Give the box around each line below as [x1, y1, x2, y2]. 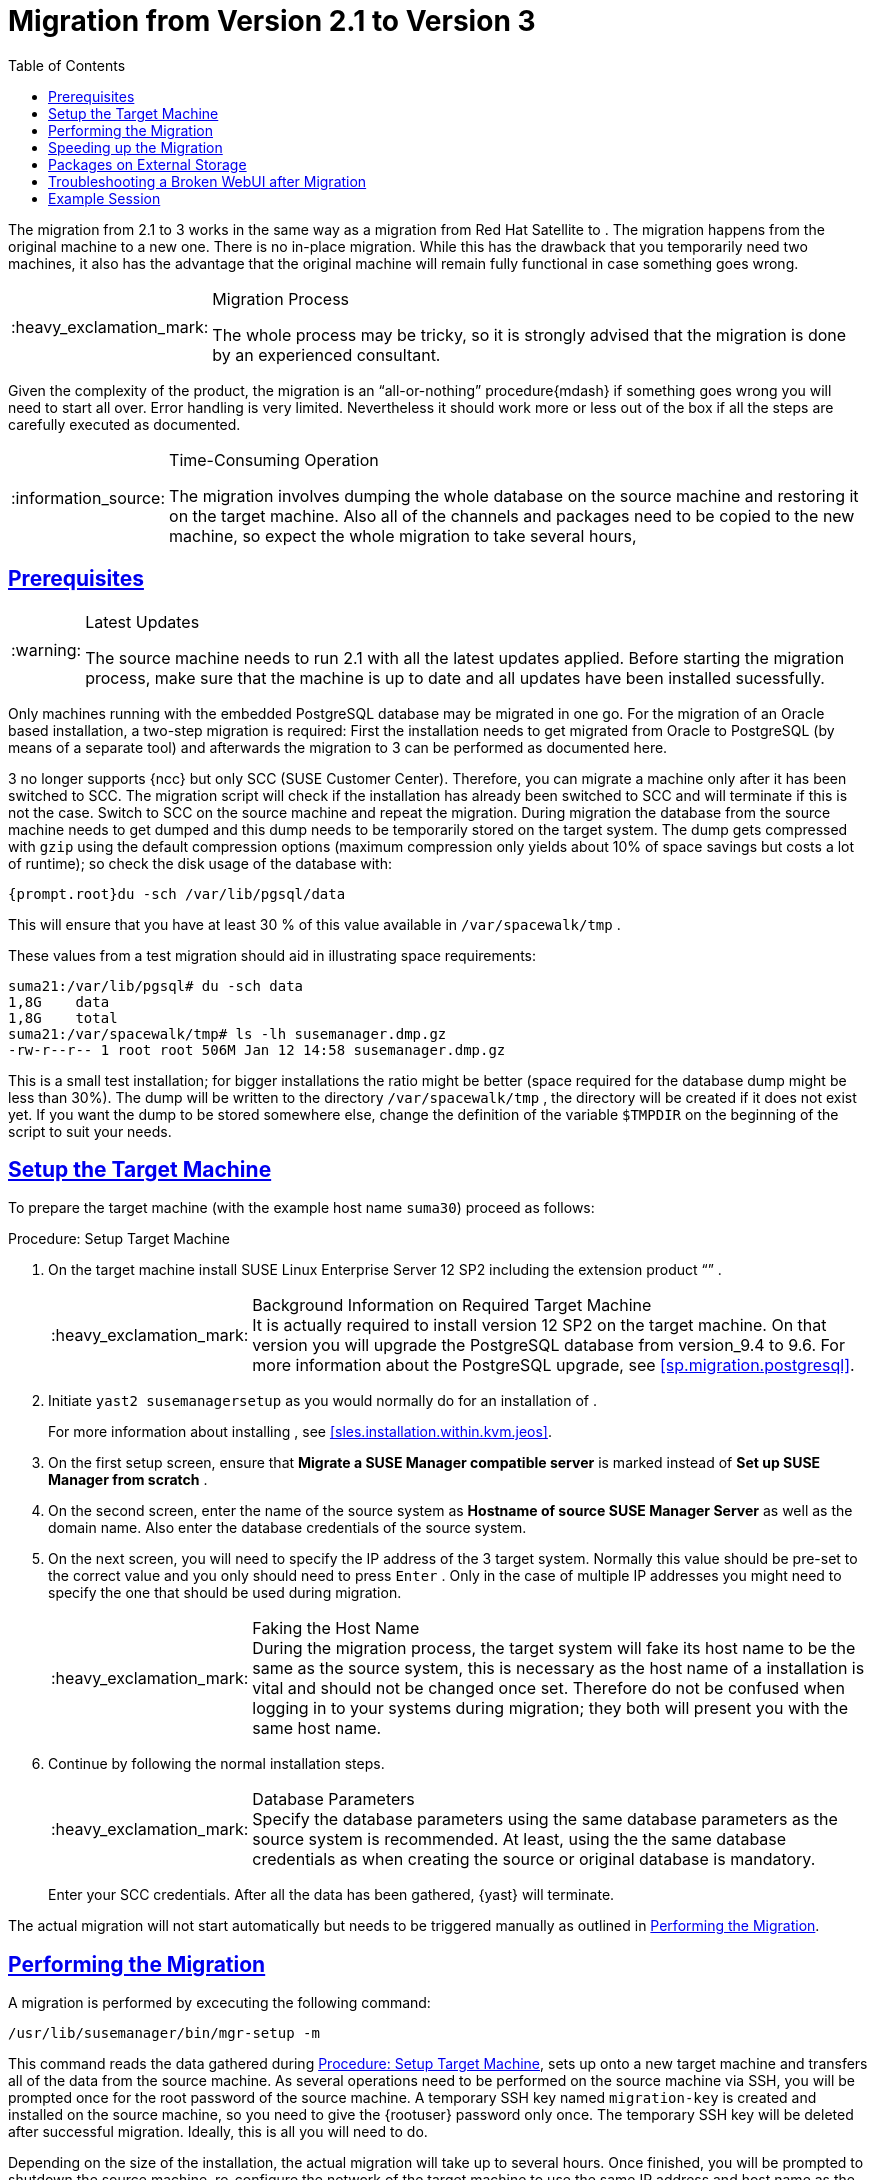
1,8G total [8, 1009, 118, 1026]
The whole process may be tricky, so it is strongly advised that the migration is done [212, 324, 847, 345]
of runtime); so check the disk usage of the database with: [8, 854, 392, 872]
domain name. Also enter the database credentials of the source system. [48, 1519, 527, 1537]
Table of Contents [8, 56, 126, 74]
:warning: [11, 639, 82, 660]
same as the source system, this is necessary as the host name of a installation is [252, 1658, 865, 1679]
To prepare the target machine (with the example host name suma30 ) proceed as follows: [8, 1199, 595, 1217]
